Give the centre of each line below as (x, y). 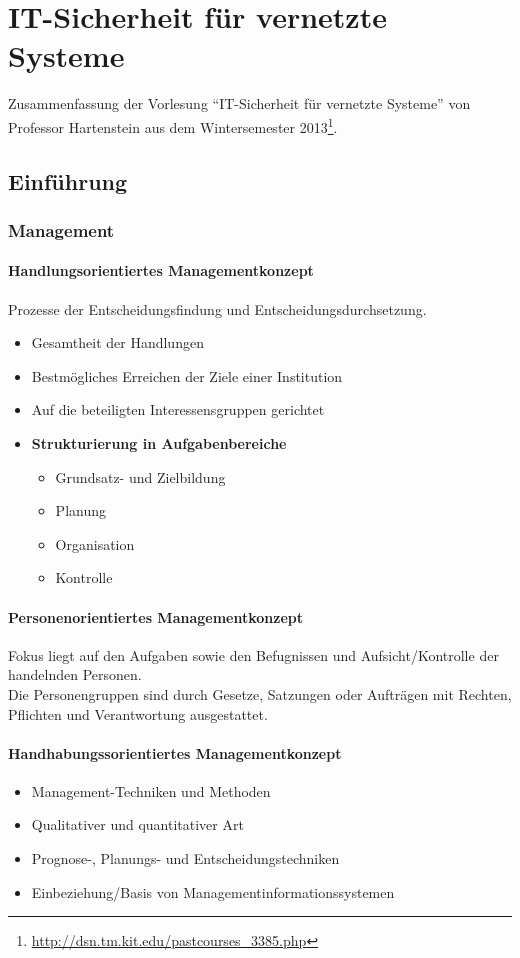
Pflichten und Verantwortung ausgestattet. (138, 713)
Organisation (95, 543)
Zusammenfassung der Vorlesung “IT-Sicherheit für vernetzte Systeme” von (239, 103)
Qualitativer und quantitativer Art (137, 824)
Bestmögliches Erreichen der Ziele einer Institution (187, 375)
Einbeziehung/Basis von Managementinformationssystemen (213, 891)
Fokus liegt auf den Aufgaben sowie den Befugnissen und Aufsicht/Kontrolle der (253, 654)
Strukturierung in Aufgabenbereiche (159, 442)
